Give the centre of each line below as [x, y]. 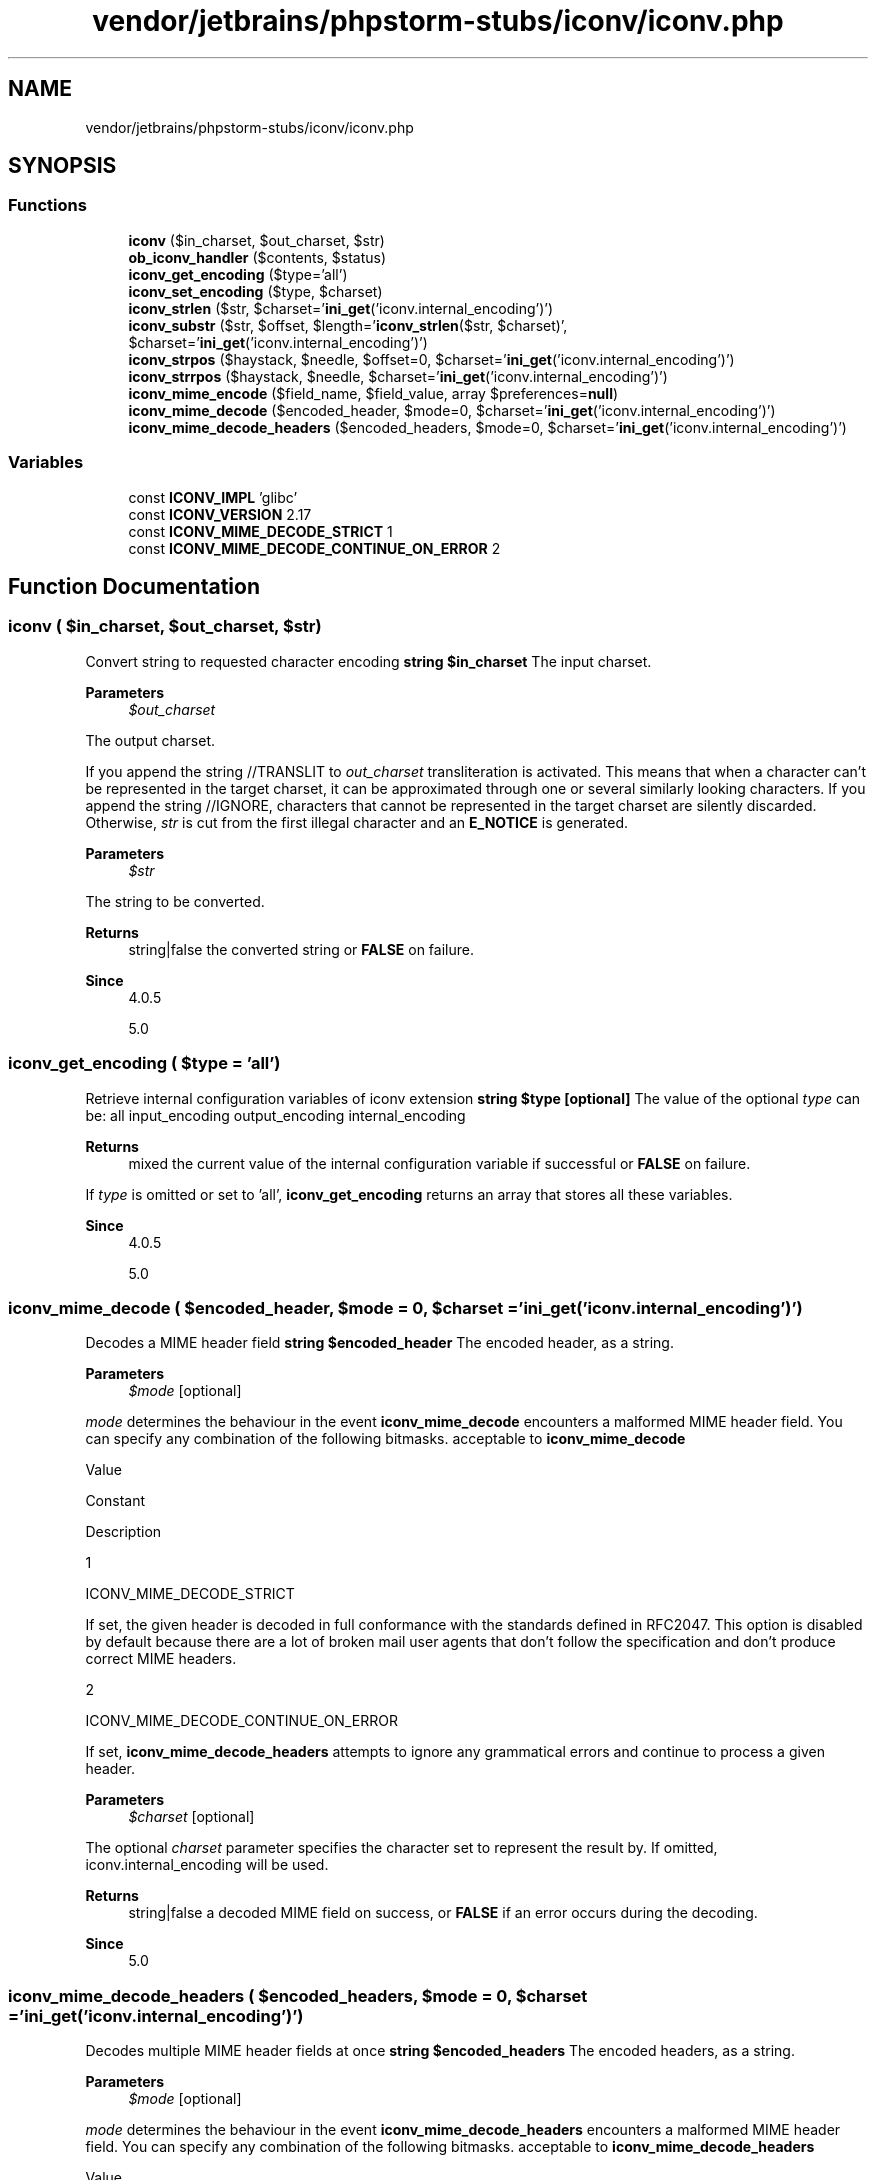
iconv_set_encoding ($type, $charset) [255, 291]
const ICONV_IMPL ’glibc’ [213, 497]
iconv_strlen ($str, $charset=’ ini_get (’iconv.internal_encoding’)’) [340, 308]
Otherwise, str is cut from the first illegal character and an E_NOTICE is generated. [357, 822]
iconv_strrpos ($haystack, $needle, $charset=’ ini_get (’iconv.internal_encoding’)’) [398, 376]
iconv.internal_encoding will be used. [207, 1865]
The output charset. [150, 740]
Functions [47, 205]
